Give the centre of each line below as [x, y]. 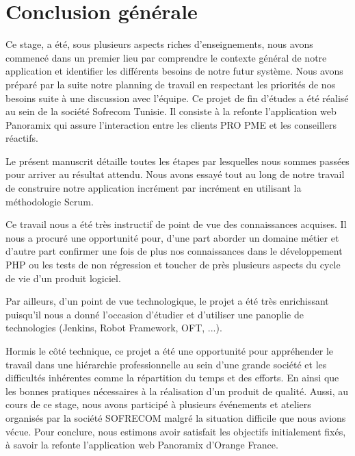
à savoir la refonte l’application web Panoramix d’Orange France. [142, 445]
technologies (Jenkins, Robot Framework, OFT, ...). [114, 328]
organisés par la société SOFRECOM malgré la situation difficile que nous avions [176, 417]
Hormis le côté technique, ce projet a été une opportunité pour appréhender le [170, 351]
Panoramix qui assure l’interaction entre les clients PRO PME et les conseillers [171, 124]
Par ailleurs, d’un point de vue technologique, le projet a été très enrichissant [167, 301]
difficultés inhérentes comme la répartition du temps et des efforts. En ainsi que [172, 378]
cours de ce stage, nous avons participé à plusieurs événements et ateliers [158, 404]
